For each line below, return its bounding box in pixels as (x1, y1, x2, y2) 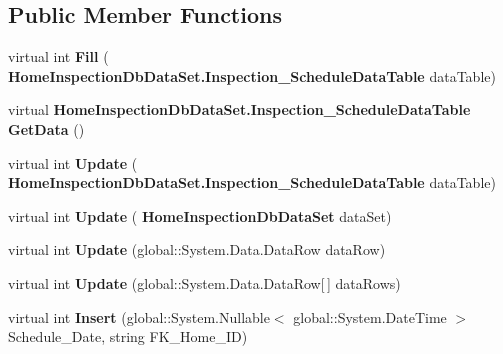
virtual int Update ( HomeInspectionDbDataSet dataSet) (8, 205, 392, 226)
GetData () (8, 118, 85, 139)
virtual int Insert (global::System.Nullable (8, 306, 270, 327)
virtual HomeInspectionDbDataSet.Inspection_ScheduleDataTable (8, 99, 471, 120)
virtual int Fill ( (8, 46, 109, 67)
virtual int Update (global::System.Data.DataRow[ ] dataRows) (8, 272, 401, 293)
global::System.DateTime (293, 306, 447, 327)
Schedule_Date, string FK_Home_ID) (8, 326, 248, 347)
